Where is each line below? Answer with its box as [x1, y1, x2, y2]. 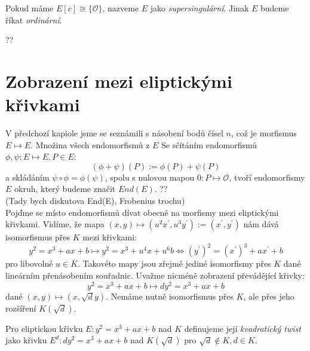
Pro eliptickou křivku [5, 322, 83, 334]
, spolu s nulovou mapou [105, 170, 195, 183]
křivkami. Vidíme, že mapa [5, 218, 105, 230]
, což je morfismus [231, 127, 297, 139]
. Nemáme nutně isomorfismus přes [106, 289, 234, 302]
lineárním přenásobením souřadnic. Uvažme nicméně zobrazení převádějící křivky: [5, 268, 305, 281]
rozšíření [5, 301, 36, 314]
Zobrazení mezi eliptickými [5, 68, 232, 93]
